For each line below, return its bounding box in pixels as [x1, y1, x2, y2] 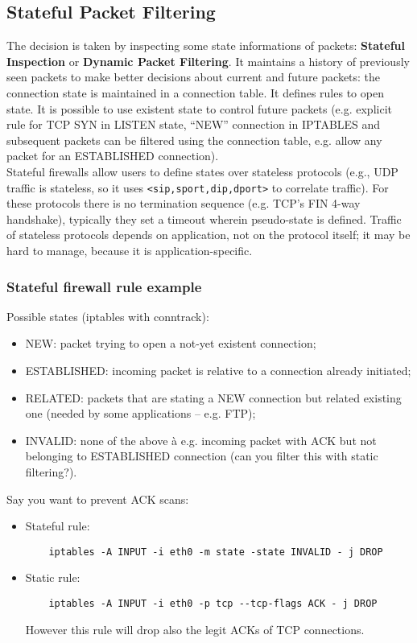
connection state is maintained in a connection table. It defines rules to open [6, 84, 384, 101]
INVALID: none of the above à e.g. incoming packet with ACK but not [25, 431, 377, 448]
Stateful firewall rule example [6, 276, 202, 296]
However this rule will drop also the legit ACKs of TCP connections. [25, 620, 365, 637]
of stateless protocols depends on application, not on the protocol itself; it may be [6, 226, 411, 243]
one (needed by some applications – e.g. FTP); [25, 405, 256, 422]
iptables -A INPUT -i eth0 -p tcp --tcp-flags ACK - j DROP [48, 597, 378, 609]
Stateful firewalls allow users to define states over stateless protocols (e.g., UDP [6, 163, 398, 179]
